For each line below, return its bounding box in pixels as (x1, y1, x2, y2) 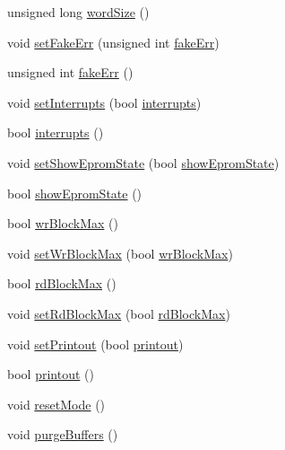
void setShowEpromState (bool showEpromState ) (7, 153, 280, 172)
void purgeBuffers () (7, 425, 118, 444)
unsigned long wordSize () (7, 3, 150, 21)
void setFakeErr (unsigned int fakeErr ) (7, 32, 220, 51)
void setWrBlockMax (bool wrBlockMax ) (7, 243, 233, 262)
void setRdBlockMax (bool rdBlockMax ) (7, 304, 230, 322)
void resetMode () (7, 394, 106, 413)
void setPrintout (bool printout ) (7, 334, 184, 353)
